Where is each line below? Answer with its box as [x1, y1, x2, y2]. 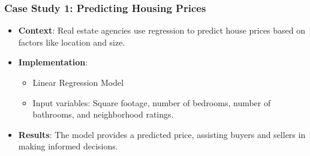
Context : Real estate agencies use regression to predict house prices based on [18, 24, 306, 37]
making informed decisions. [18, 140, 118, 152]
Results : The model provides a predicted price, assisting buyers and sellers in [18, 128, 306, 140]
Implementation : [18, 56, 88, 68]
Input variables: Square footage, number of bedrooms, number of [32, 96, 271, 109]
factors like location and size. [18, 35, 125, 48]
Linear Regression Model [32, 76, 124, 88]
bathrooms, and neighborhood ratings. [32, 108, 174, 121]
